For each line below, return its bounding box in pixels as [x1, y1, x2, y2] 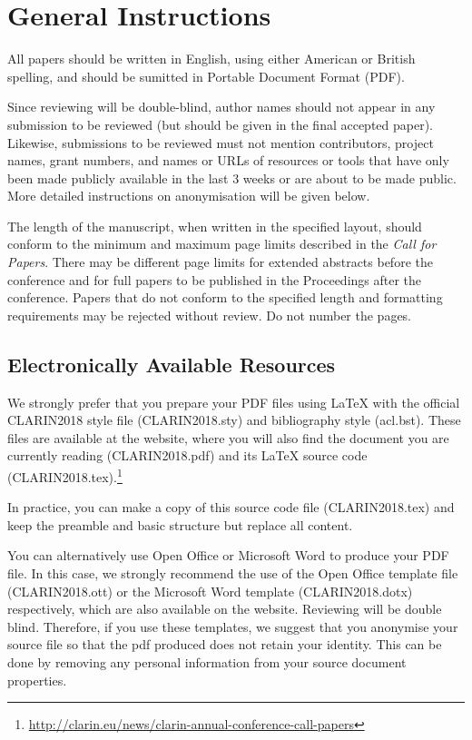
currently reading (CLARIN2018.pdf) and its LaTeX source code [7, 446, 368, 465]
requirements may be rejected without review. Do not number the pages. [7, 305, 412, 324]
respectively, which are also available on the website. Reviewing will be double [7, 599, 442, 618]
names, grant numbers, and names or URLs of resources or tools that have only [7, 151, 449, 170]
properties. [7, 670, 67, 689]
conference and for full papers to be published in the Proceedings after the [7, 270, 422, 289]
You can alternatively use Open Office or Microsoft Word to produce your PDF [7, 546, 449, 565]
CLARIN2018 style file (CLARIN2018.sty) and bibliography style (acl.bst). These [7, 410, 461, 429]
